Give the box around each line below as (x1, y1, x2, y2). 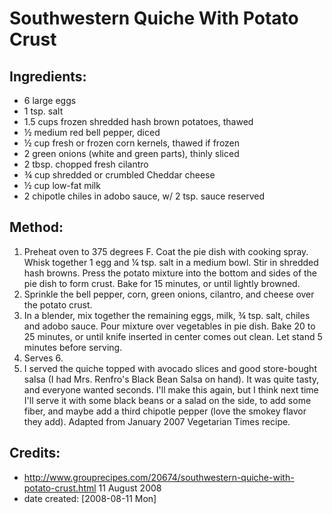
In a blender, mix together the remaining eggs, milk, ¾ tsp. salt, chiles (23, 309, 311, 321)
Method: (9, 219, 64, 236)
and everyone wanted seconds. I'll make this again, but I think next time (23, 383, 319, 396)
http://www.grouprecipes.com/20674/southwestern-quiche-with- (23, 471, 295, 483)
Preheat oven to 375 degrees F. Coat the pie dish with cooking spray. (23, 245, 309, 257)
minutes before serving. (23, 341, 123, 353)
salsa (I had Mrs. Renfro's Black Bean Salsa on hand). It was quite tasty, (23, 373, 320, 385)
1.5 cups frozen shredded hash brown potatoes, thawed (23, 116, 254, 127)
